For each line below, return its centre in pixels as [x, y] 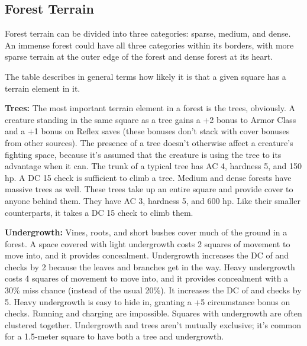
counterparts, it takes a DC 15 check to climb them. [99, 212]
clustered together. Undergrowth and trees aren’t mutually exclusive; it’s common [153, 324]
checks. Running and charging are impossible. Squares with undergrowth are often [153, 313]
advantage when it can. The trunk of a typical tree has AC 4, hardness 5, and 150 [153, 166]
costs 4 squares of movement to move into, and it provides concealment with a [147, 278]
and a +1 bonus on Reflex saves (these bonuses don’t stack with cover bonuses [147, 131]
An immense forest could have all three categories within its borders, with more [149, 45]
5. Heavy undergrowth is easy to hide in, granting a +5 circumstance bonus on [148, 301]
